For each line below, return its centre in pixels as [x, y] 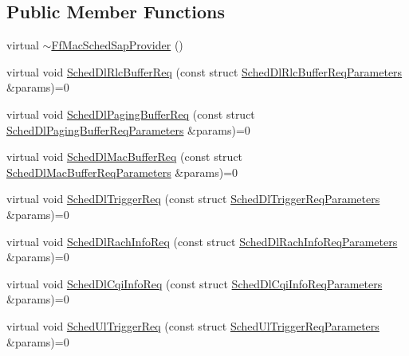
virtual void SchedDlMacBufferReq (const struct [125, 156]
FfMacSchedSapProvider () [117, 45]
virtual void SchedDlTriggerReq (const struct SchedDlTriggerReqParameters [193, 199]
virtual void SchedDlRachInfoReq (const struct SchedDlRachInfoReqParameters [202, 241]
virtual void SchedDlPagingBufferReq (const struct [131, 113]
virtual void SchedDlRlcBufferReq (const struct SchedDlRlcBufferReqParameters [204, 71]
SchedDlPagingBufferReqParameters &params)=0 [128, 129]
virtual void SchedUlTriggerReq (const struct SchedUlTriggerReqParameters [193, 325]
